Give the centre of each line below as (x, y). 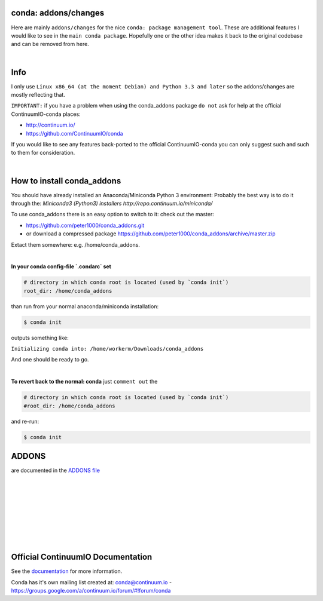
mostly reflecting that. (38, 94)
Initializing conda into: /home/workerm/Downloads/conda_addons (107, 349)
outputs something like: (40, 338)
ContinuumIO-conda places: (46, 114)
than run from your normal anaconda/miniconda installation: (85, 306)
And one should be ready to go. (50, 360)
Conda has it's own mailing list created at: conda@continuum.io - (92, 582)
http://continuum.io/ (51, 125)
